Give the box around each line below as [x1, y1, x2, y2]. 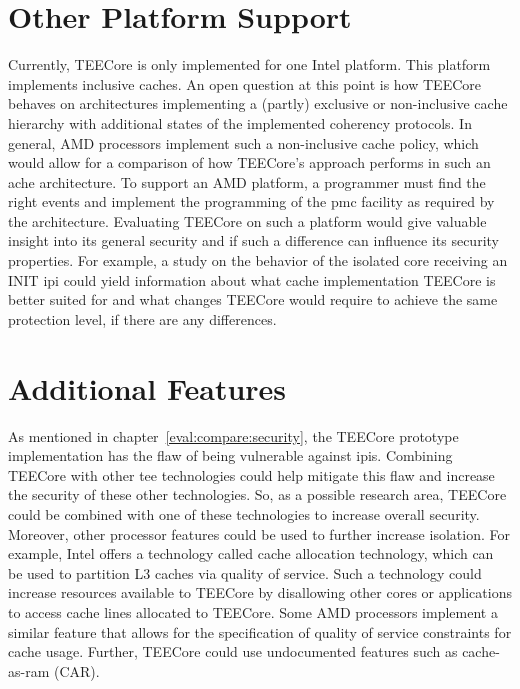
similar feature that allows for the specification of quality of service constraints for [8, 621, 512, 642]
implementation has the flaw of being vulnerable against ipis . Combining [8, 445, 453, 466]
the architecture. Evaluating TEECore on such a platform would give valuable [8, 210, 487, 231]
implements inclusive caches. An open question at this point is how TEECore [8, 73, 481, 94]
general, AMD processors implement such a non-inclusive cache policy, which [8, 132, 479, 153]
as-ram [8, 660, 50, 681]
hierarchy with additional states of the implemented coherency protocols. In [8, 112, 472, 133]
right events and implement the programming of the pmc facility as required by [8, 191, 495, 212]
